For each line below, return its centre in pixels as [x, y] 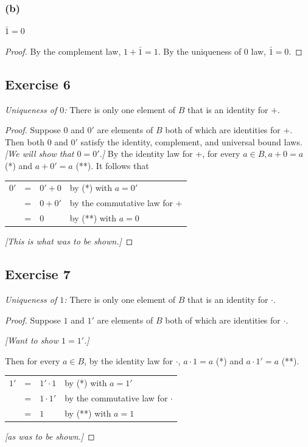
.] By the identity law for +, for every [170, 154]
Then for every [33, 360]
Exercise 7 [38, 274]
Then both [25, 141]
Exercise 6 [38, 84]
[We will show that [40, 154]
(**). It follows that [112, 165]
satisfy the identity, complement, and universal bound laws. [191, 141]
